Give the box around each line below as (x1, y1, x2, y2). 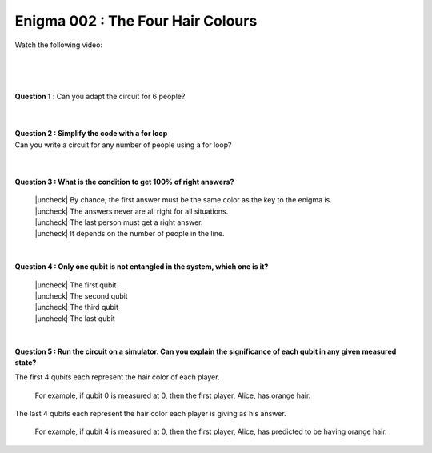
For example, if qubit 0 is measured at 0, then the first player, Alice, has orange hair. (34, 391, 311, 400)
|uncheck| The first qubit (34, 280, 117, 290)
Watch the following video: (14, 40, 103, 50)
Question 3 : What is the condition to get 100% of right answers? (14, 177, 234, 186)
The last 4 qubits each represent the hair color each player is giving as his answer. (14, 409, 287, 419)
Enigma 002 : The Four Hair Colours (14, 12, 258, 30)
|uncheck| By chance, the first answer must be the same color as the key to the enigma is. (34, 195, 332, 205)
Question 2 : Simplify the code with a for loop (14, 129, 168, 138)
